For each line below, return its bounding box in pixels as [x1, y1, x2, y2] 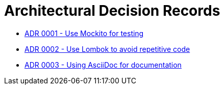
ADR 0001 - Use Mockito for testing [24, 28, 144, 38]
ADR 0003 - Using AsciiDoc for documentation [24, 60, 182, 69]
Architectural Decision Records [4, 2, 220, 19]
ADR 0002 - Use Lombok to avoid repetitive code [24, 44, 190, 53]
